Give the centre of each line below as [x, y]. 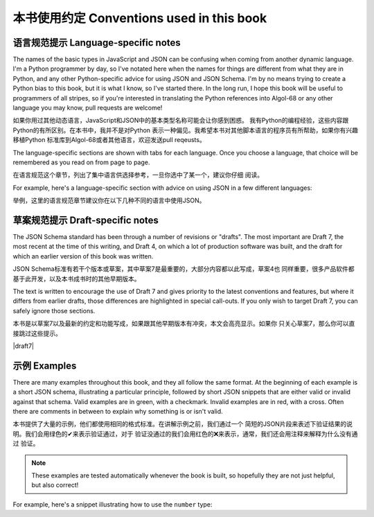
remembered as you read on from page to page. [81, 162]
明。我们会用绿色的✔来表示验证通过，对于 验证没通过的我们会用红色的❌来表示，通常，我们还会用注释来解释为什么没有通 [185, 434]
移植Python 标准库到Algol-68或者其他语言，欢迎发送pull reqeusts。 [109, 140]
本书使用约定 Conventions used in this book [140, 18]
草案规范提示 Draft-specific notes [86, 220]
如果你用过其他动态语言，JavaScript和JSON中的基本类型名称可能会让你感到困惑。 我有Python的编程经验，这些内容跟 [181, 121]
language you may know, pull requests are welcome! [88, 108]
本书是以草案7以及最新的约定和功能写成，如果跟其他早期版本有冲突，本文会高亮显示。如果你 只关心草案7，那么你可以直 [184, 324]
